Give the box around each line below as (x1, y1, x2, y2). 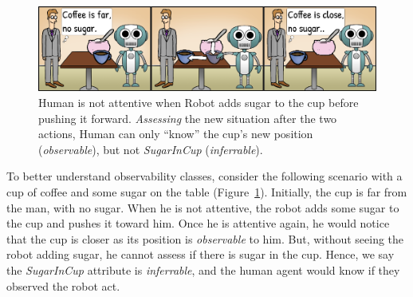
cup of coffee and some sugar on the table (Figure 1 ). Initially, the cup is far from (6, 183, 407, 200)
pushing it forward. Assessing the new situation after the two (38, 109, 337, 126)
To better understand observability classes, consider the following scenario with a (6, 168, 403, 184)
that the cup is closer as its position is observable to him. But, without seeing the (6, 230, 404, 247)
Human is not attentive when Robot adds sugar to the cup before (38, 94, 359, 111)
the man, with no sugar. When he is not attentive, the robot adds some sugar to (6, 199, 399, 216)
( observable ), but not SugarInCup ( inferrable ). (38, 141, 263, 157)
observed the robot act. (6, 277, 120, 294)
